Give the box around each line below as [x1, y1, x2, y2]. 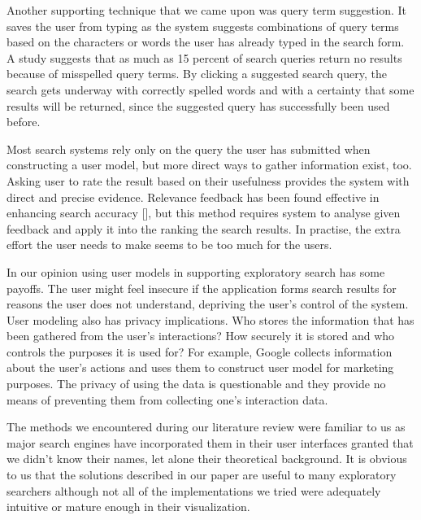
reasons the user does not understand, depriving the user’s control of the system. [7, 295, 409, 312]
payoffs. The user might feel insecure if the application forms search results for [7, 279, 397, 296]
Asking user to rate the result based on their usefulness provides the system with [7, 172, 410, 189]
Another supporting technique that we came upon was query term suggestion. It [7, 2, 407, 18]
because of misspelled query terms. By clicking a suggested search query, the [7, 65, 387, 82]
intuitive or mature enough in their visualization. [7, 498, 250, 515]
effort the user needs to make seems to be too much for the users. [7, 236, 332, 253]
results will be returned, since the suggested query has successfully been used [7, 97, 390, 114]
